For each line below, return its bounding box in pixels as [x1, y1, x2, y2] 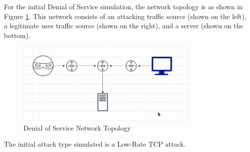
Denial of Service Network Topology [23, 122, 131, 133]
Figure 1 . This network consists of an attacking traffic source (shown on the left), [4, 11, 247, 21]
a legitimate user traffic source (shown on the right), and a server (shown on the [4, 20, 243, 31]
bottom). [4, 30, 31, 40]
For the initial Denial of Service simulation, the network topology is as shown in [4, 1, 243, 11]
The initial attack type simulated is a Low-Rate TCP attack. [4, 139, 186, 149]
